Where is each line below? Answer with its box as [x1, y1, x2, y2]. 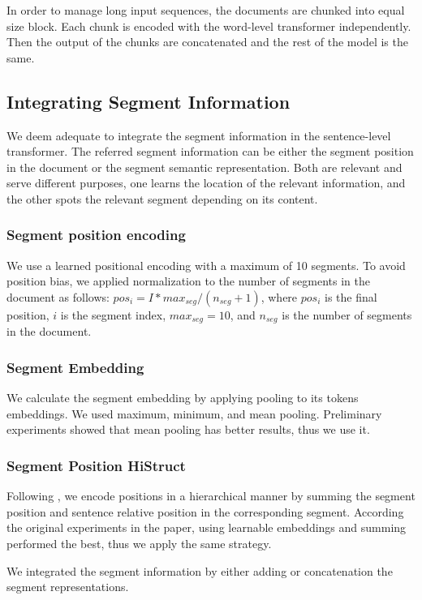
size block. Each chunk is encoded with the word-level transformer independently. [6, 17, 411, 34]
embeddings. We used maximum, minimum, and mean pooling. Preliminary [6, 405, 382, 422]
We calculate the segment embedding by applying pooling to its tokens [6, 389, 359, 406]
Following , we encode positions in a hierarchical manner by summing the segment [6, 487, 416, 504]
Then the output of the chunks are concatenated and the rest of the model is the [6, 33, 408, 50]
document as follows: [6, 288, 110, 305]
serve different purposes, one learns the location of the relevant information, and [6, 174, 406, 191]
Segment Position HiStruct [6, 455, 186, 475]
